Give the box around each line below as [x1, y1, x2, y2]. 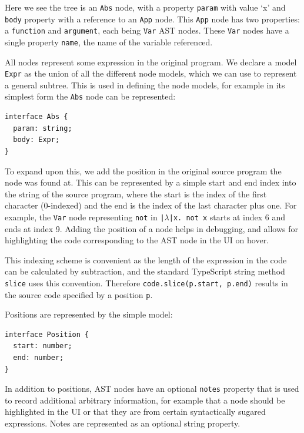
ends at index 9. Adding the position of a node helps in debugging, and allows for [5, 222, 298, 234]
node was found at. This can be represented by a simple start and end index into [5, 176, 296, 189]
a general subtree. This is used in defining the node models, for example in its [5, 78, 285, 91]
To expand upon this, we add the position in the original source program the [5, 164, 282, 177]
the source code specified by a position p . [5, 288, 153, 300]
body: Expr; [13, 135, 60, 144]
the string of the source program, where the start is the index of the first [5, 187, 267, 200]
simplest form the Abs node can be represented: [5, 90, 176, 103]
